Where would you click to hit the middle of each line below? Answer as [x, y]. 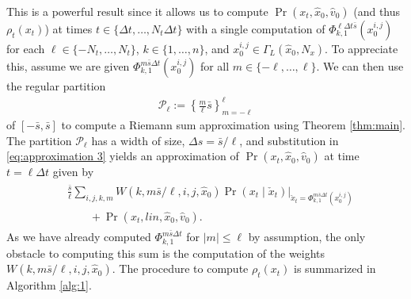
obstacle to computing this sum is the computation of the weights [166, 253]
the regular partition [56, 86]
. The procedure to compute [180, 268]
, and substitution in [289, 140]
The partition [39, 140]
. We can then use [360, 66]
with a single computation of [256, 29]
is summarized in [335, 268]
